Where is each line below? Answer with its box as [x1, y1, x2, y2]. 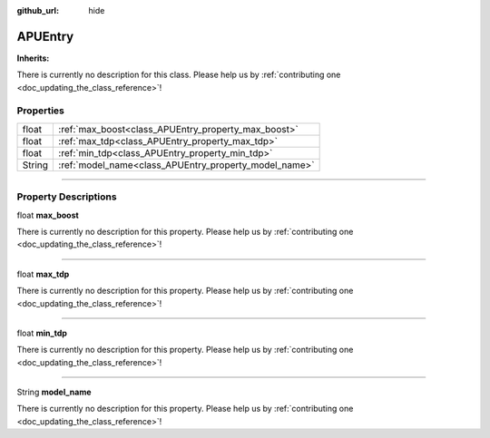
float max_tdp [16, 268, 70, 279]
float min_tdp [16, 327, 68, 338]
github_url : [16, 5, 59, 15]
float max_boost [16, 209, 79, 220]
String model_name [16, 386, 92, 398]
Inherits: [16, 53, 50, 63]
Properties [16, 104, 65, 117]
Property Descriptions [16, 190, 117, 203]
